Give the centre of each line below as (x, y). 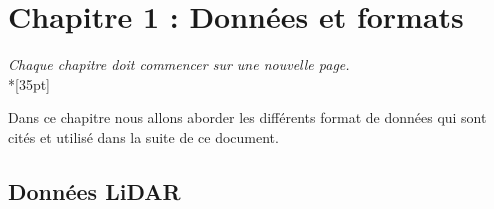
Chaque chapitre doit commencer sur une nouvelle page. (179, 64)
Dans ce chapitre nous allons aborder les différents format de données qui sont (247, 117)
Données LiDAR (94, 190)
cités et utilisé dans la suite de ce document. (143, 136)
